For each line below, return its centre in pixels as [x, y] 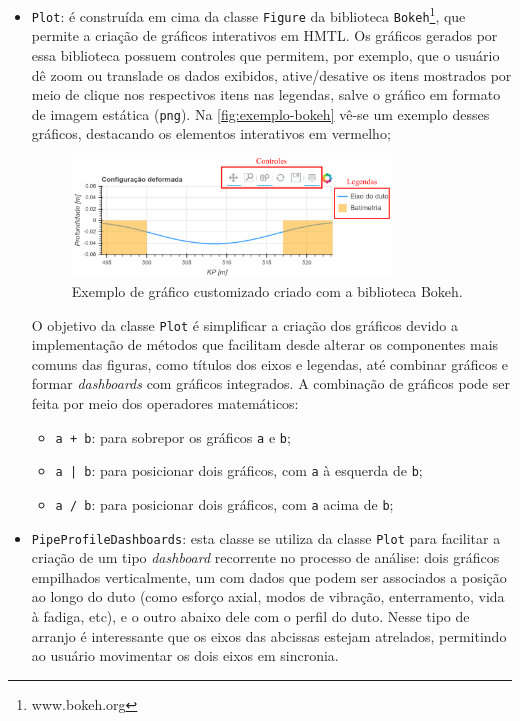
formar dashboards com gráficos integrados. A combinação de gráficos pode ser [270, 383]
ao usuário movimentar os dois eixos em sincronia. [185, 655]
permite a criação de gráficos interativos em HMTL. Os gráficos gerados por [264, 35]
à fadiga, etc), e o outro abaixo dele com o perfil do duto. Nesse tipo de [250, 615]
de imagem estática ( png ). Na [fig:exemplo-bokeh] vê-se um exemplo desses [260, 113]
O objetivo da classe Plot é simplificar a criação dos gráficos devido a [244, 324]
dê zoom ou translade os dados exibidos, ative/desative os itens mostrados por [271, 74]
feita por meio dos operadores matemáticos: [165, 402]
